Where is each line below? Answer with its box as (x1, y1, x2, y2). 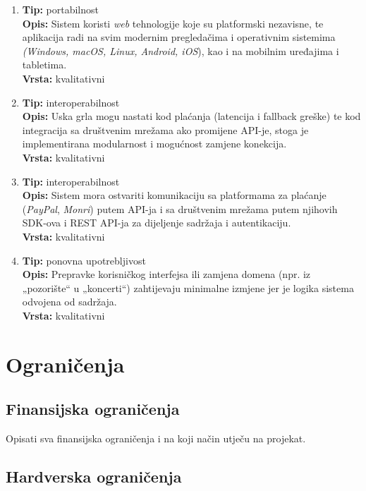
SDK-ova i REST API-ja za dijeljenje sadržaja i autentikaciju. (22, 215, 291, 230)
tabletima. (22, 57, 67, 72)
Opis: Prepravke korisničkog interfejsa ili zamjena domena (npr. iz (22, 267, 311, 281)
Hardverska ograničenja (6, 466, 182, 487)
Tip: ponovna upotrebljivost (22, 253, 146, 267)
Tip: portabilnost (22, 2, 99, 16)
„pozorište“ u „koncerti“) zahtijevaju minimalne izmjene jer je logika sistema (22, 280, 354, 295)
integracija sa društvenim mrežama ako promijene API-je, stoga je (22, 122, 309, 137)
